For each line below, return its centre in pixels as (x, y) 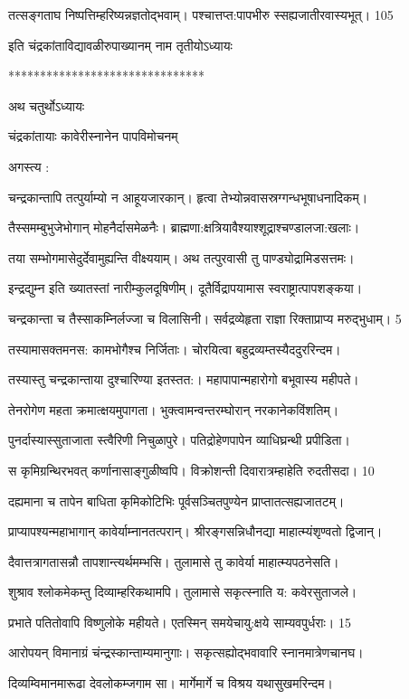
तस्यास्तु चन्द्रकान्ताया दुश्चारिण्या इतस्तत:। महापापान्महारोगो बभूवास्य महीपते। (184, 379)
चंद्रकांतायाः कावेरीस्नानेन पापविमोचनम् (93, 136)
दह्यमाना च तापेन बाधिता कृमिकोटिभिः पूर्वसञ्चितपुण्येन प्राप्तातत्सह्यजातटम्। (176, 501)
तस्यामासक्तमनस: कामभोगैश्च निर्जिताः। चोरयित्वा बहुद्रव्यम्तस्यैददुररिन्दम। (175, 349)
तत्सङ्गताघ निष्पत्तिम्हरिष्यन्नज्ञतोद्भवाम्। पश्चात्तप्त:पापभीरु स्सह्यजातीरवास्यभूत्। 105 (201, 14)
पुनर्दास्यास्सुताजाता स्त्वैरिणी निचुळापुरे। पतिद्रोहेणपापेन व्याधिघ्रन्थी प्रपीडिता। (179, 440)
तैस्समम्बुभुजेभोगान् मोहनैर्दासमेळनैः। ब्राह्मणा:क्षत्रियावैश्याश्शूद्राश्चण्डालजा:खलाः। (184, 227)
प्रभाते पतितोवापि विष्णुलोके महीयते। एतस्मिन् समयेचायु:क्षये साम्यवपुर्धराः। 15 (180, 622)
